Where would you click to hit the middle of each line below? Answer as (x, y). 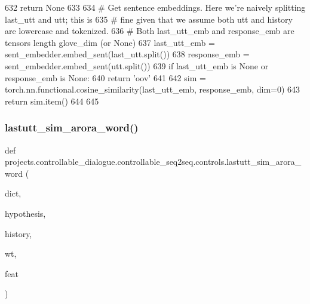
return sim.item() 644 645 (52, 101)
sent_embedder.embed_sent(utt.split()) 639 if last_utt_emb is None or (137, 65)
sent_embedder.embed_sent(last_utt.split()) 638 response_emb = (127, 54)
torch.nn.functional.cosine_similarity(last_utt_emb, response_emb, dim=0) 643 (153, 89)
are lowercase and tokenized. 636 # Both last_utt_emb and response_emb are (150, 31)
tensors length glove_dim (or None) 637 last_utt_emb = (110, 42)
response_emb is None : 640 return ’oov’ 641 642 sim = (105, 77)
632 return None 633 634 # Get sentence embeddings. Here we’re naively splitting (155, 7)
